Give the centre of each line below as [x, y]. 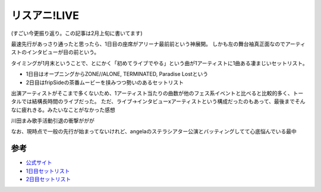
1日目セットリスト [48, 171]
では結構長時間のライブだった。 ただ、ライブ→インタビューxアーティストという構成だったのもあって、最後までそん [163, 101]
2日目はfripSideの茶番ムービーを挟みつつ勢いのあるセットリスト [105, 82]
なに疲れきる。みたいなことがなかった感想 [63, 110]
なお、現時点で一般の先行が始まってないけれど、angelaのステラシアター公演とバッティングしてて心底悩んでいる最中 [154, 132]
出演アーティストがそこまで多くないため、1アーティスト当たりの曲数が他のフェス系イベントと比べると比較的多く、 [152, 93]
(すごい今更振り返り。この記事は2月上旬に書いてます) [77, 33]
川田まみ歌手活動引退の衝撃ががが [53, 121]
